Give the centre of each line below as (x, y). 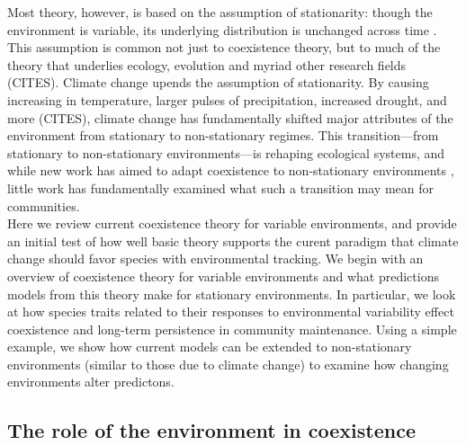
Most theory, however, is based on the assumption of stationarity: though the (220, 12)
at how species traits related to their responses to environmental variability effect (231, 311)
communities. (44, 205)
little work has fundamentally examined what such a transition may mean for (221, 187)
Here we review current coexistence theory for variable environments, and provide (232, 223)
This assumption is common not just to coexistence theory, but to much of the (224, 47)
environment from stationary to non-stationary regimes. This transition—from (223, 135)
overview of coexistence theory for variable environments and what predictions (223, 276)
